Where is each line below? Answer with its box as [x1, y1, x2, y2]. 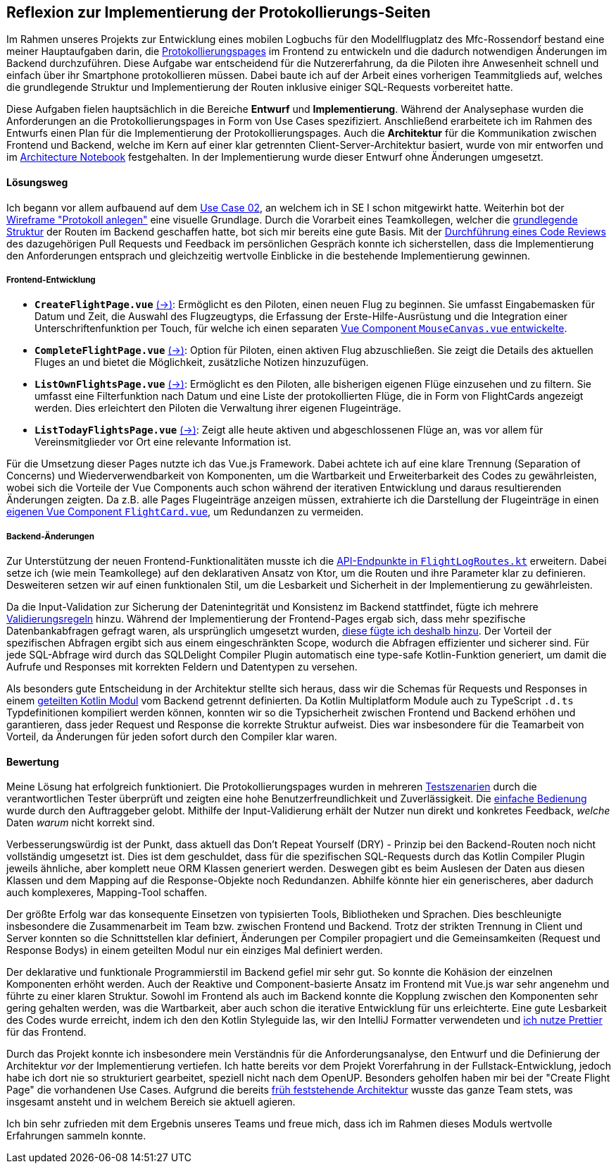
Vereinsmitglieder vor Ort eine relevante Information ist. [34, 436, 291, 448]
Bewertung [6, 755, 59, 768]
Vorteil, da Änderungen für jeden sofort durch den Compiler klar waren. [6, 730, 337, 743]
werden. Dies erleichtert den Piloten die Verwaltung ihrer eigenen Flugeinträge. [34, 402, 401, 415]
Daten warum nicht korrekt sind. [6, 816, 156, 829]
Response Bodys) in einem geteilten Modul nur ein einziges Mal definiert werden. [6, 944, 383, 957]
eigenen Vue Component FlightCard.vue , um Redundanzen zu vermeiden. [6, 506, 364, 518]
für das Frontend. [6, 1026, 87, 1039]
